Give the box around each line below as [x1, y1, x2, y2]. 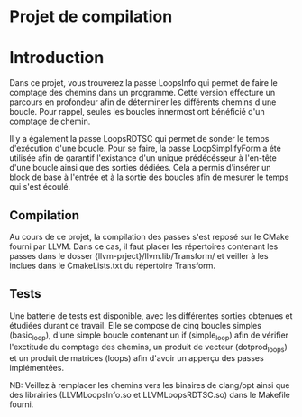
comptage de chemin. [9, 116, 91, 127]
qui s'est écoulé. [9, 181, 71, 192]
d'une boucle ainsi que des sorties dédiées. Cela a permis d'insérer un [9, 162, 272, 173]
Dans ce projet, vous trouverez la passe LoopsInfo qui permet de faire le [9, 78, 278, 88]
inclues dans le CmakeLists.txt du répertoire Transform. [9, 260, 216, 271]
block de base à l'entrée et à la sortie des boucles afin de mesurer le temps [9, 171, 289, 182]
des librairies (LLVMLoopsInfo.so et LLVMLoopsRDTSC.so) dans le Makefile [9, 390, 291, 401]
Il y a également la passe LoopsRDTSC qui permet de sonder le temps [9, 134, 270, 144]
